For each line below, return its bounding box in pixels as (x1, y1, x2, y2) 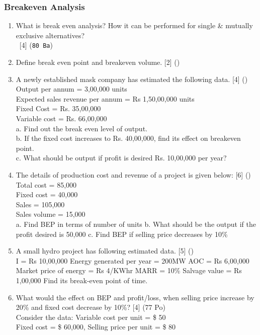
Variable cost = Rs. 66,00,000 (16, 113, 107, 124)
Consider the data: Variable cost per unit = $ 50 (16, 311, 166, 322)
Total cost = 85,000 (16, 179, 77, 190)
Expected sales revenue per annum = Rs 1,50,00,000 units (16, 93, 195, 104)
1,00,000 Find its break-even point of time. (16, 275, 148, 285)
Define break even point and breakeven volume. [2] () (16, 57, 180, 67)
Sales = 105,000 (16, 199, 65, 209)
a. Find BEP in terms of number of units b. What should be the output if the (16, 218, 256, 229)
